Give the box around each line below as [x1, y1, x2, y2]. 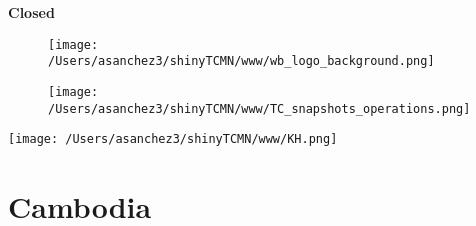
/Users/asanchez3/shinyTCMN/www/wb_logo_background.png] [48, 54, 435, 69]
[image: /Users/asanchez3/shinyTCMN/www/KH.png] [8, 132, 338, 147]
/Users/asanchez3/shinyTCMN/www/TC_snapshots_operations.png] [48, 101, 471, 116]
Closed [8, 2, 55, 22]
